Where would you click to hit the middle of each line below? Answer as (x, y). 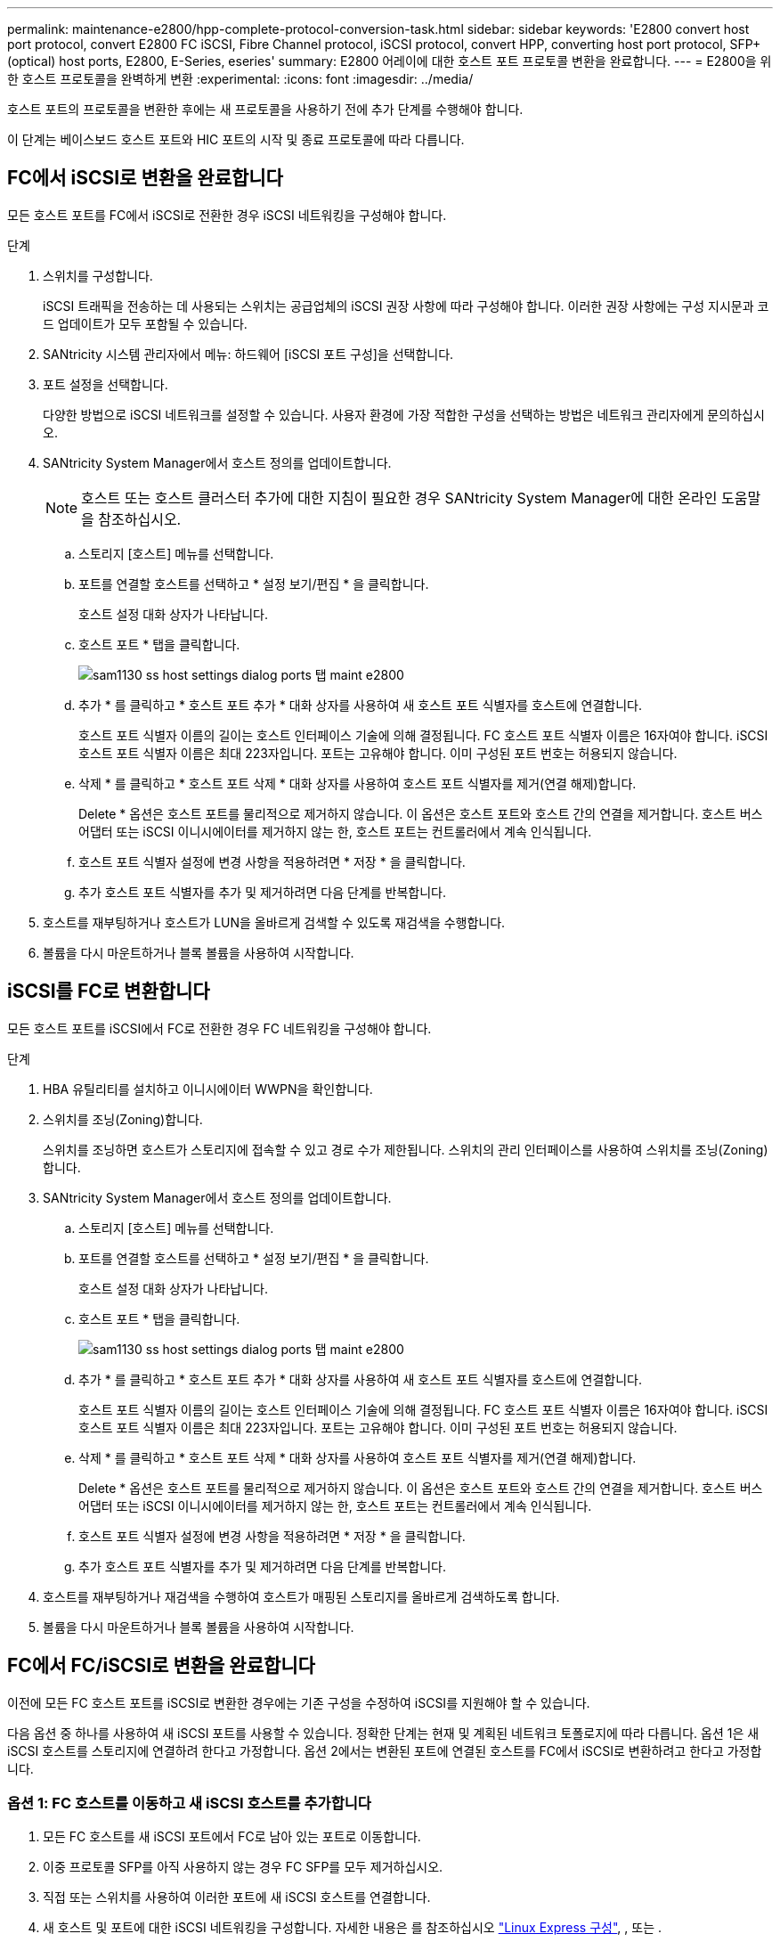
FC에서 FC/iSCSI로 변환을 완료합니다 (161, 1666)
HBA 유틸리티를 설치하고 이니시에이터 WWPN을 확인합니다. (208, 1089)
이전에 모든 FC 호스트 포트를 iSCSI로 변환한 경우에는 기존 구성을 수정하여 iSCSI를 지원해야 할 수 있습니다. (299, 1702)
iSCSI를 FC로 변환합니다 (109, 991)
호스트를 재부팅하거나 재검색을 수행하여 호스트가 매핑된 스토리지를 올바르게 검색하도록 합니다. (301, 1596)
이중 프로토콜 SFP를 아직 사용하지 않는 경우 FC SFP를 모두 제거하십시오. (243, 1867)
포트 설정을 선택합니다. (106, 384)
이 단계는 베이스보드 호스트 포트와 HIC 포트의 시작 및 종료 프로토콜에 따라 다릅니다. (236, 139)
